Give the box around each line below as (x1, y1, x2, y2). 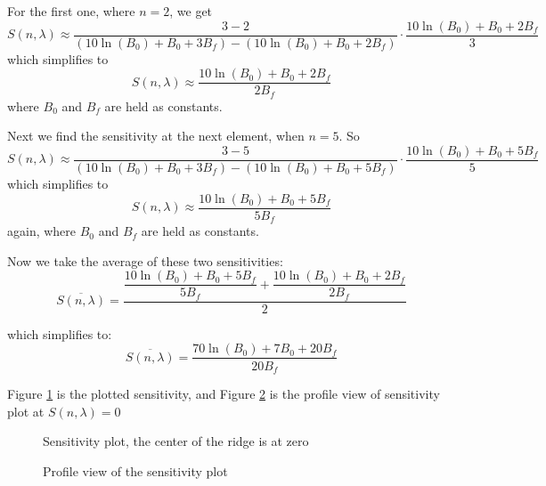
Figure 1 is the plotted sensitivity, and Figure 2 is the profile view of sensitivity (7, 384, 440, 402)
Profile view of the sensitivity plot (43, 461, 228, 480)
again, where (7, 222, 77, 240)
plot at (7, 401, 45, 420)
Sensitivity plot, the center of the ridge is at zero (43, 432, 309, 450)
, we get (169, 2, 213, 20)
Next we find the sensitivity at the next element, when (7, 126, 305, 145)
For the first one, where (7, 2, 135, 20)
